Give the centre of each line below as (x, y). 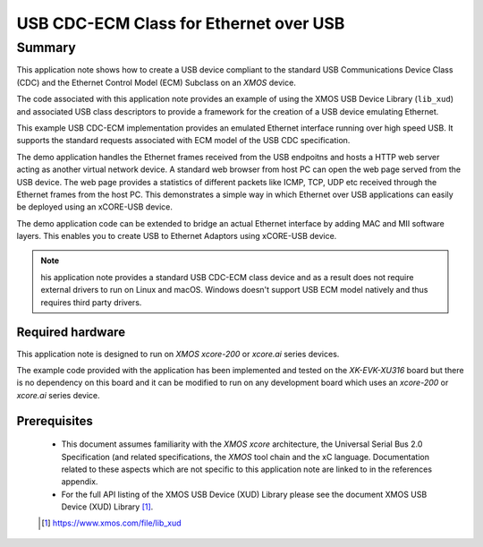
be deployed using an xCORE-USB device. (95, 207)
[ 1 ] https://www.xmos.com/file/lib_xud (112, 523)
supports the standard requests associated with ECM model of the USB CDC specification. (183, 141)
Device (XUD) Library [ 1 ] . (107, 507)
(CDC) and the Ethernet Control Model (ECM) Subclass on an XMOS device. (157, 82)
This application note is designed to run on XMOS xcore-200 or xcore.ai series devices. (178, 354)
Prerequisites (55, 421)
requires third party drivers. (91, 302)
